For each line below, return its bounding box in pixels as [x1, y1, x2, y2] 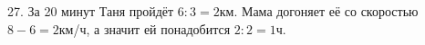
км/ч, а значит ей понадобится [58, 19, 231, 38]
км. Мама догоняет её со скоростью [219, 2, 419, 20]
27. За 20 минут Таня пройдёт [7, 2, 174, 20]
